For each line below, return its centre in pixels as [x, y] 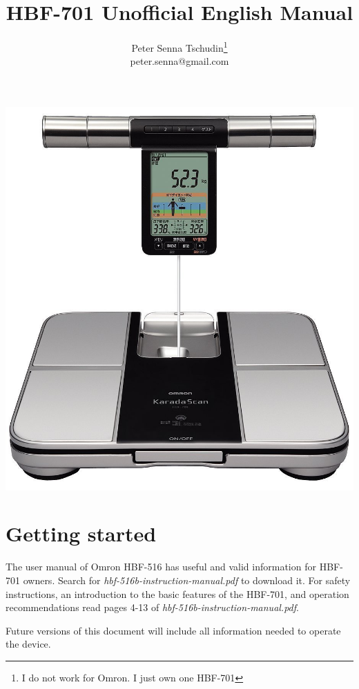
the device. [28, 644]
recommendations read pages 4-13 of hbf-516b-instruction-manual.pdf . [152, 607]
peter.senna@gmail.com [179, 61]
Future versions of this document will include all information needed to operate [173, 630]
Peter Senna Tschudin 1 [179, 47]
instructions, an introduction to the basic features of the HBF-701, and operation [177, 593]
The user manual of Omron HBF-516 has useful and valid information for [161, 567]
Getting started [81, 533]
